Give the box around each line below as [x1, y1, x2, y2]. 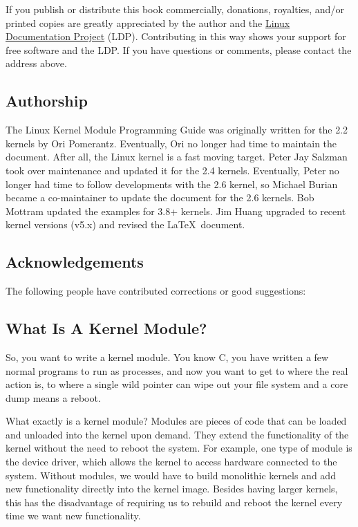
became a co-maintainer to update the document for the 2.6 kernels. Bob [6, 190, 314, 205]
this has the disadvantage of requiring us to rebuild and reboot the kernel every [6, 494, 343, 509]
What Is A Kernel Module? [6, 317, 207, 339]
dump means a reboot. [6, 390, 101, 405]
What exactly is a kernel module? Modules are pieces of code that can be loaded [6, 414, 347, 428]
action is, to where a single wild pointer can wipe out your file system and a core [6, 377, 348, 391]
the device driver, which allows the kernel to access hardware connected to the [6, 454, 337, 469]
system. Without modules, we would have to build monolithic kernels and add [6, 468, 336, 482]
